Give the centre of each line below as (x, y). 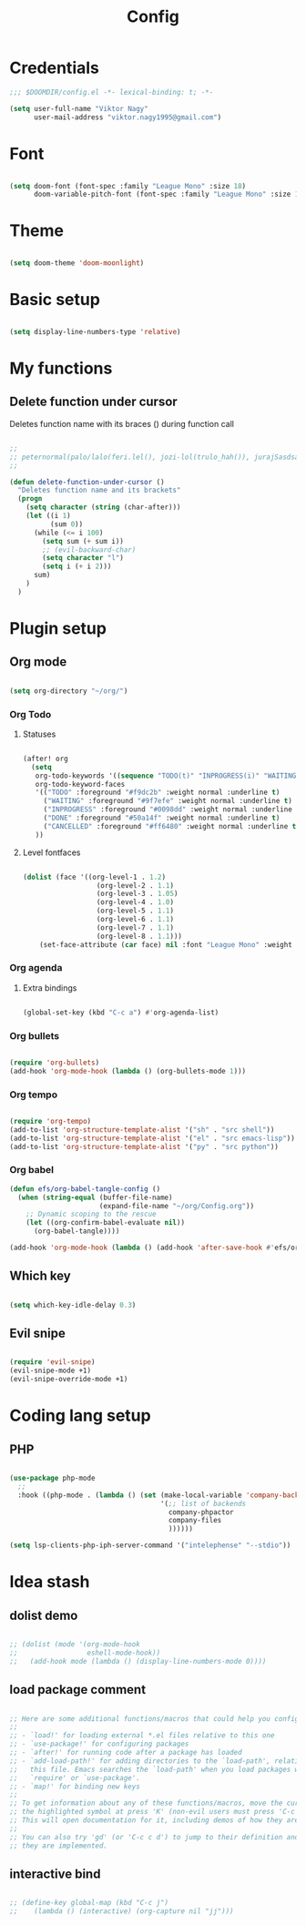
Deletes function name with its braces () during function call (122, 423)
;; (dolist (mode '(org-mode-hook (75, 1645)
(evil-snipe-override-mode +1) (69, 1380)
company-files (195, 1521)
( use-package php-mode (52, 1478)
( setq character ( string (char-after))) (103, 507)
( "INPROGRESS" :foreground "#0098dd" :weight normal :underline (168, 810)
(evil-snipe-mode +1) (51, 1371)
